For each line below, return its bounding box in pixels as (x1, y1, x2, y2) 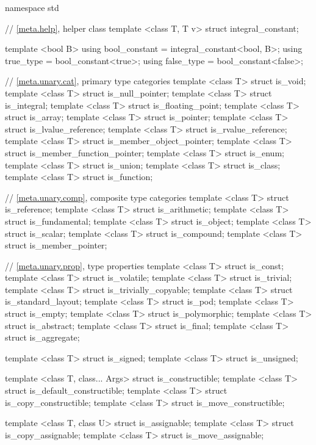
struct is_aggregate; (5, 331, 80, 344)
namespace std (5, 1, 59, 13)
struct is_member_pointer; (5, 239, 107, 251)
